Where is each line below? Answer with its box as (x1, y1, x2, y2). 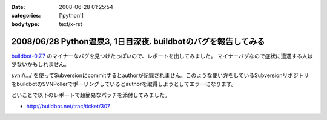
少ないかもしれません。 (11, 61, 70, 68)
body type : (11, 20, 39, 27)
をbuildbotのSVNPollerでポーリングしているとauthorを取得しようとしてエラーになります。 (11, 80, 237, 87)
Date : (11, 4, 25, 10)
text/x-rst (59, 20, 82, 27)
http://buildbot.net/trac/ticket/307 (26, 102, 110, 110)
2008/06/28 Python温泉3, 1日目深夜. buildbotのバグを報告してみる (11, 36, 265, 47)
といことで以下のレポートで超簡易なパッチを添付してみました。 (11, 92, 171, 99)
